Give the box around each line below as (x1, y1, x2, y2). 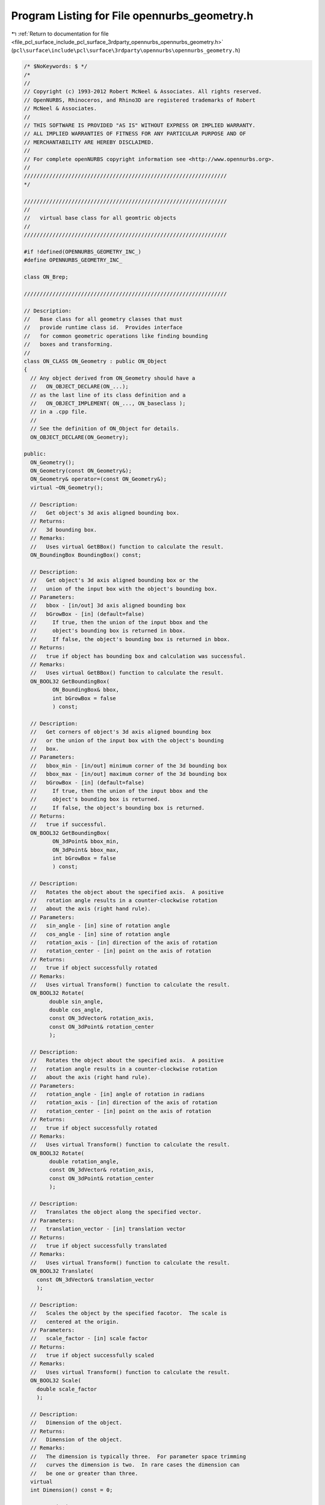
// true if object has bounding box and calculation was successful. (30, 653, 246, 659)
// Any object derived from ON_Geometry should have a (30, 374, 196, 382)
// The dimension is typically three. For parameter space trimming (30, 1453, 246, 1460)
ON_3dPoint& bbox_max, (52, 846, 120, 853)
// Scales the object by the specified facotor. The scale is (30, 1310, 227, 1317)
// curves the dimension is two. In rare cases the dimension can (30, 1462, 240, 1468)
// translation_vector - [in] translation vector (30, 1226, 186, 1232)
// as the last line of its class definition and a (30, 391, 186, 399)
